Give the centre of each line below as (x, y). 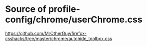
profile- (64, 9)
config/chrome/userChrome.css (74, 20)
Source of (26, 9)
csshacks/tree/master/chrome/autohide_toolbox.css (59, 39)
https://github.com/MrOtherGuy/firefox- (46, 33)
